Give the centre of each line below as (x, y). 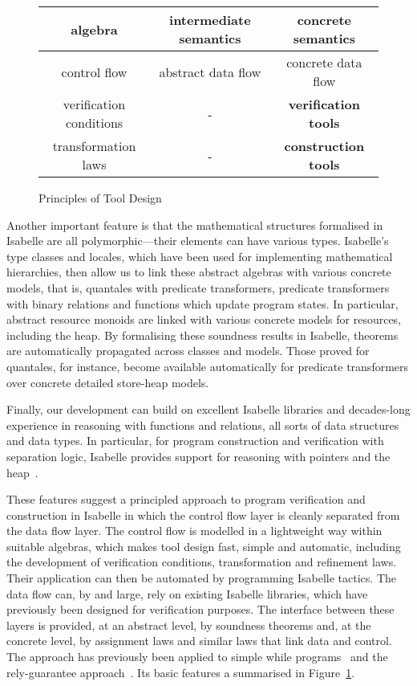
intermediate (210, 20)
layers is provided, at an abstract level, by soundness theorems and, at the (189, 625)
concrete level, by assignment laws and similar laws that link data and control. (199, 641)
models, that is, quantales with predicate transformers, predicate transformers (198, 287)
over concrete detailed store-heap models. (108, 382)
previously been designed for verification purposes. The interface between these (200, 609)
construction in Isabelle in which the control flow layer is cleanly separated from (203, 514)
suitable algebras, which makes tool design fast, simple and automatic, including (204, 546)
